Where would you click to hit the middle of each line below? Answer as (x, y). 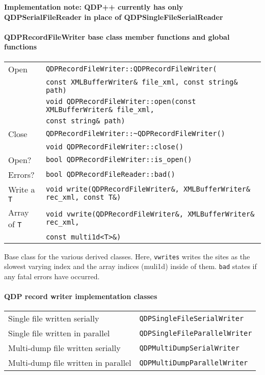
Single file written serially (54, 318)
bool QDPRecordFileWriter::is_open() (119, 160)
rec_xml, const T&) (83, 197)
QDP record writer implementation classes (81, 296)
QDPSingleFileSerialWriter (192, 318)
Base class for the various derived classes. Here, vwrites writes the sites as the (127, 256)
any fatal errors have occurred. (52, 276)
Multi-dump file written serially (64, 348)
